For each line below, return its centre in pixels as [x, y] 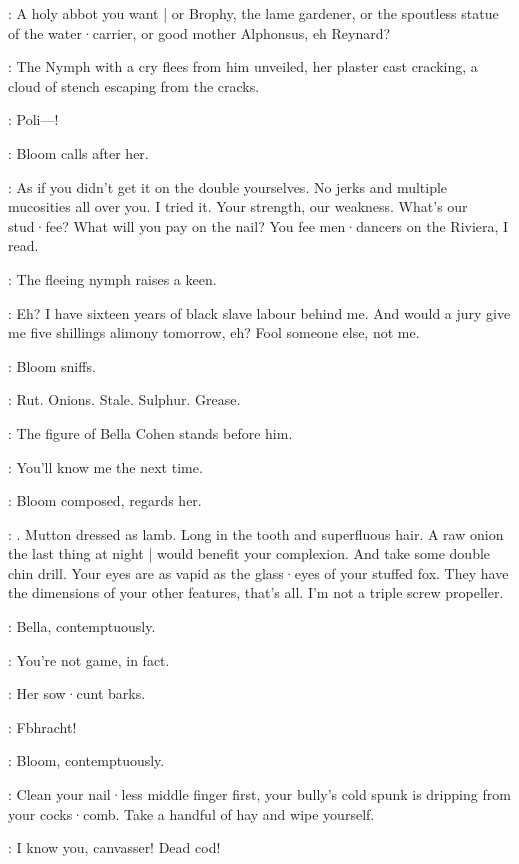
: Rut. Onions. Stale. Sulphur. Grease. [124, 399]
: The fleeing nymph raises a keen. [112, 278]
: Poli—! [33, 119]
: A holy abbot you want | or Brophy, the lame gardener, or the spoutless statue [253, 13]
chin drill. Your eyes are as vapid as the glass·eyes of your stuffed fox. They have [258, 572]
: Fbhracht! [42, 726]
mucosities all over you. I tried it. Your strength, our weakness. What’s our [238, 206]
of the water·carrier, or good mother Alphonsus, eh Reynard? [199, 32]
